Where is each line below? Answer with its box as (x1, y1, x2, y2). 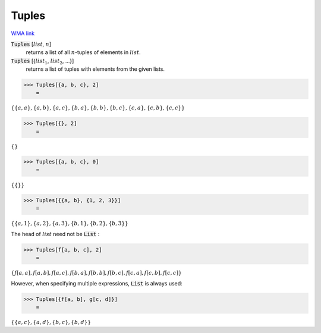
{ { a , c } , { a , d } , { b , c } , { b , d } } (11, 319, 92, 326)
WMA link (11, 30, 35, 37)
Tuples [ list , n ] (11, 40, 52, 48)
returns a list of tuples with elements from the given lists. (26, 65, 165, 73)
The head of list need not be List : (11, 230, 100, 237)
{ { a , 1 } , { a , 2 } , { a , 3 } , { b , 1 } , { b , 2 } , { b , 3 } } (11, 220, 128, 227)
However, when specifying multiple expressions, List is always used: (11, 279, 182, 287)
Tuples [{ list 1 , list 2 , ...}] (11, 57, 74, 65)
